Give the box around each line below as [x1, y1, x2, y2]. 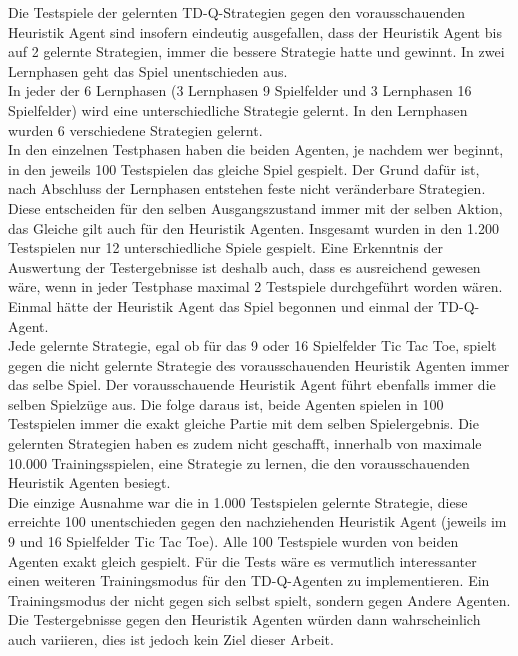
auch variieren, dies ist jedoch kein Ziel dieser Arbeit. [8, 629, 334, 649]
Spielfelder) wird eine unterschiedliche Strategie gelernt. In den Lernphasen [8, 99, 468, 120]
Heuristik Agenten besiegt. [8, 472, 171, 493]
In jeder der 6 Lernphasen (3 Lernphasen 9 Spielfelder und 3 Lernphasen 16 [8, 80, 472, 101]
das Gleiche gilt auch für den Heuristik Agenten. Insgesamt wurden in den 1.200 [8, 217, 499, 238]
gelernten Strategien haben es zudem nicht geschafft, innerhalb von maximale [8, 433, 482, 454]
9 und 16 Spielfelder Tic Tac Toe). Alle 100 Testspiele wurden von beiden [8, 531, 459, 552]
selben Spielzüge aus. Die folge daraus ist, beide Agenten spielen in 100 [8, 393, 444, 414]
